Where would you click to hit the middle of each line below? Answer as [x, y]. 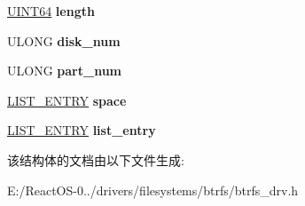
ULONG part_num [64, 71]
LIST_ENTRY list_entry [82, 130]
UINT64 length [51, 11]
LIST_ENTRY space [67, 100]
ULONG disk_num [64, 40]
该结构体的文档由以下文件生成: [96, 159]
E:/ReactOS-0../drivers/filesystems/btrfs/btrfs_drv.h [153, 190]
